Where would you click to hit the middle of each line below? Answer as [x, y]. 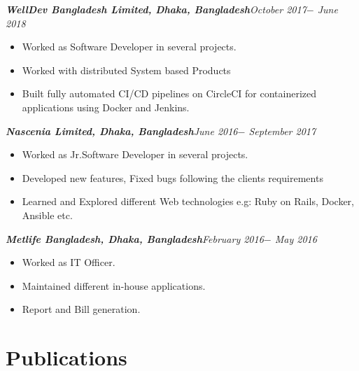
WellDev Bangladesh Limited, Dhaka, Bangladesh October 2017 [156, 9]
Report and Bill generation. [81, 309]
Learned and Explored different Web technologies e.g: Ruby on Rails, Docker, [188, 201]
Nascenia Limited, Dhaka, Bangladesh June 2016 [122, 131]
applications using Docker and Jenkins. [106, 107]
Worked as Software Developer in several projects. [129, 47]
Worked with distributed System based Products [126, 70]
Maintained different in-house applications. [114, 285]
